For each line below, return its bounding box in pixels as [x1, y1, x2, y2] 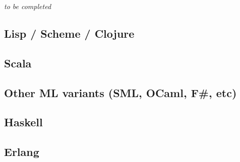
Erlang [4, 144, 39, 159]
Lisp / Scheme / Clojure [4, 25, 135, 41]
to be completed [4, 1, 51, 11]
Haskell [4, 114, 43, 130]
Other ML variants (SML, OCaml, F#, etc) [4, 85, 237, 100]
